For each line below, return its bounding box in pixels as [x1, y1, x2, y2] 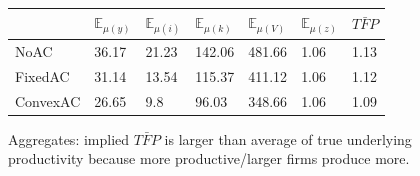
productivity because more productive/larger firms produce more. [8, 148, 410, 169]
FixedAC [15, 65, 70, 86]
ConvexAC [15, 90, 81, 111]
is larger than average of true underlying [164, 128, 412, 149]
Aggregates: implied [8, 128, 130, 149]
